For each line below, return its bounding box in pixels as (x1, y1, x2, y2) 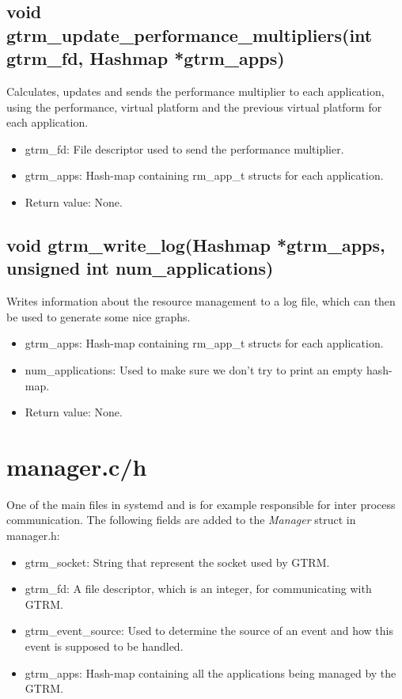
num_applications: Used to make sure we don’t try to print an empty (25, 361, 363, 378)
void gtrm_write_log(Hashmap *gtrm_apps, (6, 232, 385, 256)
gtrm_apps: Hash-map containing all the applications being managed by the (25, 664, 396, 681)
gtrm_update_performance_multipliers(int (6, 22, 373, 47)
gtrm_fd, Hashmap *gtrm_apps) (6, 46, 285, 70)
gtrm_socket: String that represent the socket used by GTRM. (25, 553, 330, 570)
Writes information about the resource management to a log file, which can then (6, 293, 396, 310)
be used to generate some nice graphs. (6, 308, 191, 325)
